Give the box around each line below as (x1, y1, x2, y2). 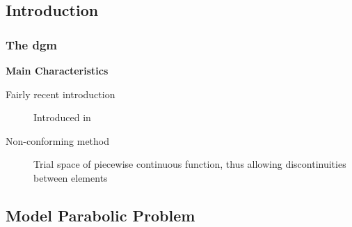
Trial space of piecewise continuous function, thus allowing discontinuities (33, 157, 346, 171)
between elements (33, 170, 108, 185)
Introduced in (33, 110, 91, 125)
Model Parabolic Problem (6, 204, 195, 226)
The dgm (6, 36, 57, 53)
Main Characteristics (6, 63, 109, 77)
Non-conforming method (6, 133, 110, 148)
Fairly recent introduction (6, 86, 115, 101)
